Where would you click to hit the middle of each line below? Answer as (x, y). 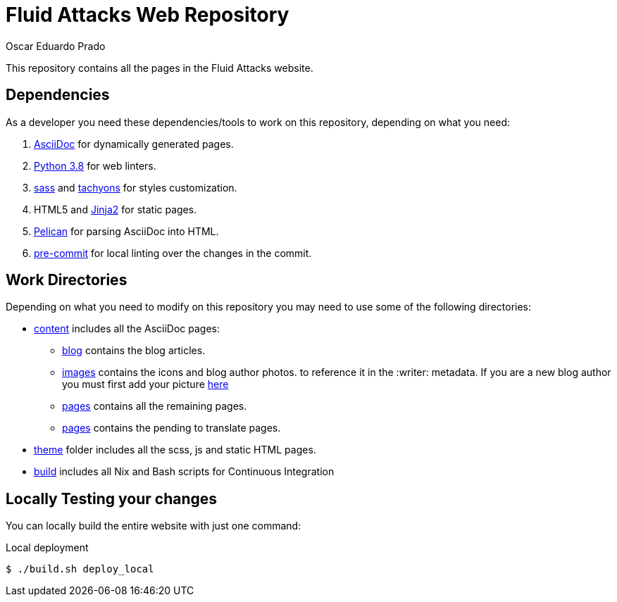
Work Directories (67, 280)
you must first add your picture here (145, 384)
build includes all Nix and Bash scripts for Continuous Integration (184, 472)
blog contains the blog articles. (134, 351)
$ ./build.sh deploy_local (80, 569)
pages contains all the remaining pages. (155, 406)
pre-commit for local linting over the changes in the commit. (173, 253)
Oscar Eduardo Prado (56, 46)
